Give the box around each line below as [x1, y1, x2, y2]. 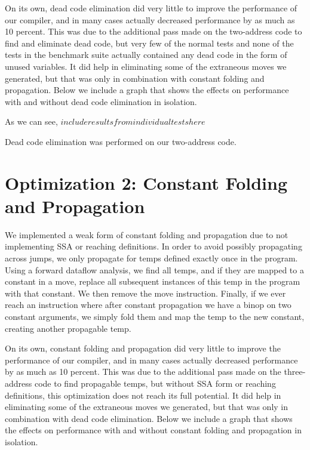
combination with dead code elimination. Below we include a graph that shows [5, 412, 293, 424]
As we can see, [5, 115, 58, 128]
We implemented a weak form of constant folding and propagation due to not [5, 228, 288, 241]
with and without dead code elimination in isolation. [5, 95, 197, 107]
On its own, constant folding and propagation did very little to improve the [5, 342, 281, 355]
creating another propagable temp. [5, 322, 131, 334]
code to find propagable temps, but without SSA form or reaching [34, 377, 276, 389]
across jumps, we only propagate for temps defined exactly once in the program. [5, 252, 298, 264]
